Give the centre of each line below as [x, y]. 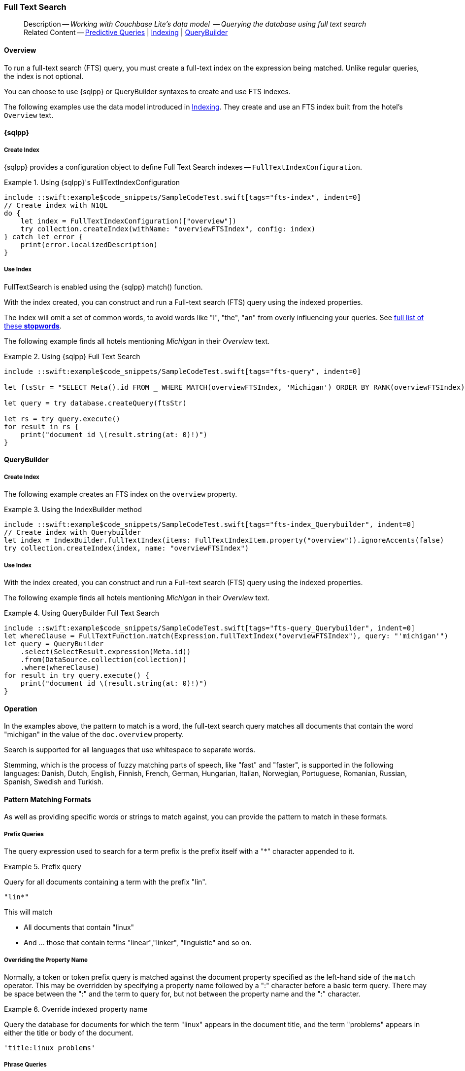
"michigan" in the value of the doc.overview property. [94, 735]
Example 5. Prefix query [43, 867]
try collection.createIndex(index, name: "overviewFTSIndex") [127, 548]
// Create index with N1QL [56, 205]
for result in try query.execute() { [77, 675]
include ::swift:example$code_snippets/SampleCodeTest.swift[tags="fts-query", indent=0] [183, 371]
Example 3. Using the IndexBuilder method [73, 510]
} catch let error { [44, 237]
